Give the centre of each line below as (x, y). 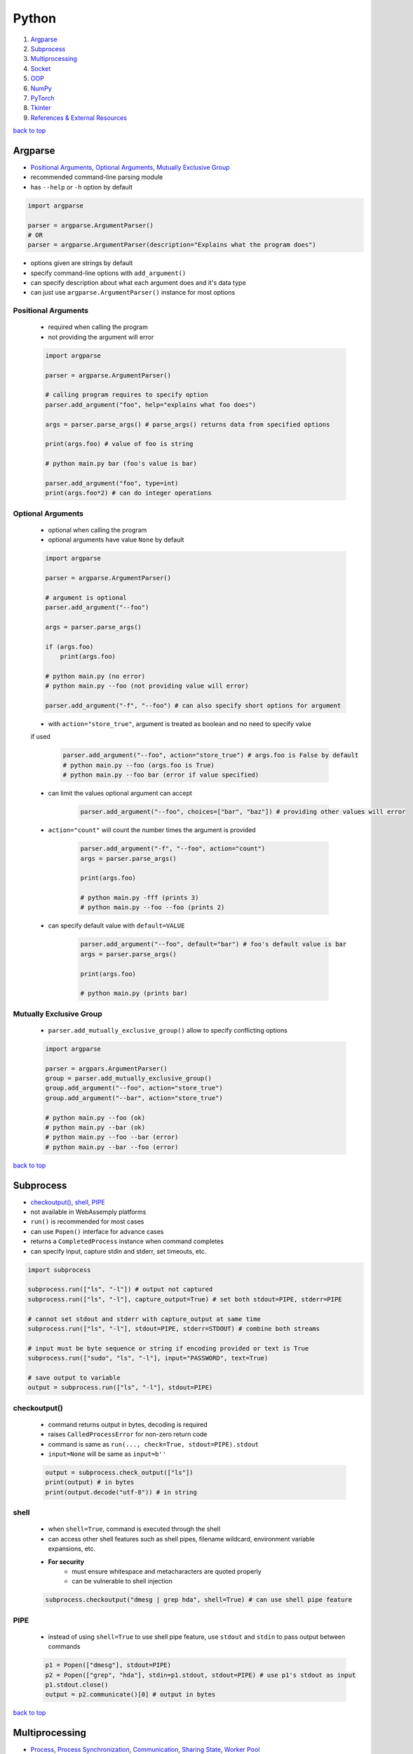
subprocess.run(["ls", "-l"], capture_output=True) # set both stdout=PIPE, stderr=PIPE (185, 1299)
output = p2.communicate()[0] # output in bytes (130, 1695)
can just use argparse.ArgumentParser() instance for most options (133, 293)
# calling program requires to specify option (127, 395)
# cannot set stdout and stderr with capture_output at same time (144, 1319)
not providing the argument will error (101, 337)
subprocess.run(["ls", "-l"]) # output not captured (120, 1290)
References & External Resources (79, 118)
